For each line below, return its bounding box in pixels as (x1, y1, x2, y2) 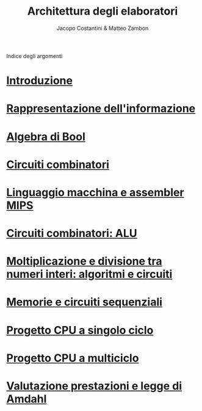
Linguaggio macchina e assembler (6, 185, 184, 199)
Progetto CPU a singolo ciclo (6, 323, 154, 337)
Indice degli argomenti (6, 52, 63, 59)
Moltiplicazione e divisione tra (6, 255, 163, 268)
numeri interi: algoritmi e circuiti (6, 267, 173, 282)
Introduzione (6, 74, 73, 88)
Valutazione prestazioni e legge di (6, 379, 182, 393)
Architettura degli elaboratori (27, 4, 178, 18)
